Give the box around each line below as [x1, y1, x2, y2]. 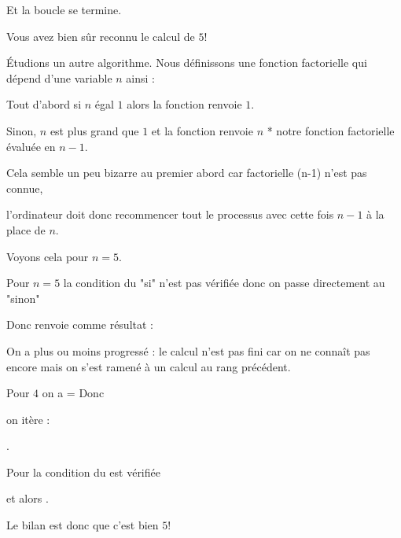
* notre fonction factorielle [267, 122, 395, 138]
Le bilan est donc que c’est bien [6, 517, 159, 533]
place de [6, 221, 46, 238]
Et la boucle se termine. [6, 2, 122, 17]
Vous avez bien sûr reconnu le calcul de [6, 28, 195, 44]
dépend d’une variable [6, 69, 112, 86]
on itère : [6, 411, 50, 427]
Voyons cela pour [6, 248, 89, 264]
